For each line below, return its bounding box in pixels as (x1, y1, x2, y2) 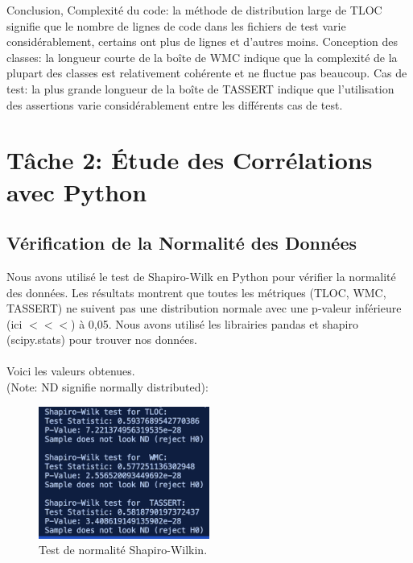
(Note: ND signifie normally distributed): (6, 379, 209, 395)
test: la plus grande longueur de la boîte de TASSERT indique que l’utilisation (6, 80, 394, 97)
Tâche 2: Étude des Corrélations (6, 143, 373, 176)
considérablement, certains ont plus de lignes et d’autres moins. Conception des (6, 33, 398, 50)
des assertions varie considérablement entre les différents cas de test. (6, 96, 343, 113)
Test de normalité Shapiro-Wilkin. (39, 541, 208, 558)
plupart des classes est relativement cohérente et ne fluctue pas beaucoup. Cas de (6, 64, 407, 81)
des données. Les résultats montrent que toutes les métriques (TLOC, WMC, (6, 284, 386, 300)
